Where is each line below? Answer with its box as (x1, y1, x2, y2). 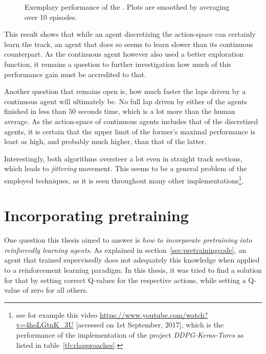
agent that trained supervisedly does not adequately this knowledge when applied (4, 254, 260, 265)
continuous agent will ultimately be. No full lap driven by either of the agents (4, 96, 248, 106)
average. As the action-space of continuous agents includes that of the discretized (4, 115, 258, 126)
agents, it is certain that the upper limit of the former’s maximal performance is (4, 126, 255, 136)
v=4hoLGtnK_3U (16, 319, 74, 330)
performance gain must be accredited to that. (4, 68, 146, 79)
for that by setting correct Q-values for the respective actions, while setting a (4, 274, 246, 285)
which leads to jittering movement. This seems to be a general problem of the (4, 163, 247, 174)
